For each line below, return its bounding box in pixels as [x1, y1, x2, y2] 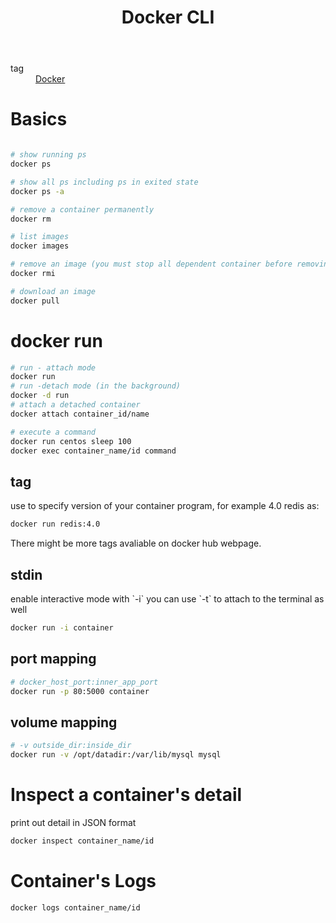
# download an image [10, 286, 97, 296]
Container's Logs [10, 869, 157, 892]
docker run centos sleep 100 [10, 436, 132, 446]
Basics [10, 108, 68, 131]
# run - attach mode [10, 362, 97, 373]
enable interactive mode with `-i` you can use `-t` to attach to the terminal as [10, 592, 325, 605]
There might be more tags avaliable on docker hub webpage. [10, 537, 262, 550]
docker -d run [10, 391, 70, 401]
